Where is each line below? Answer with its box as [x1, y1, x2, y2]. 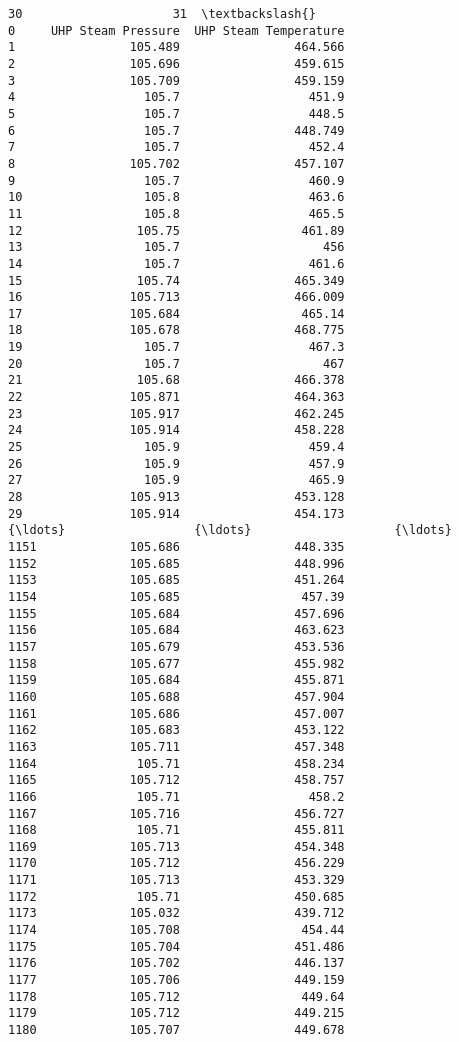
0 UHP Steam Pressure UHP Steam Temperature [8, 23, 345, 38]
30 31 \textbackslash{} [8, 7, 316, 21]
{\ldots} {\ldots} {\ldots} [8, 523, 452, 538]
